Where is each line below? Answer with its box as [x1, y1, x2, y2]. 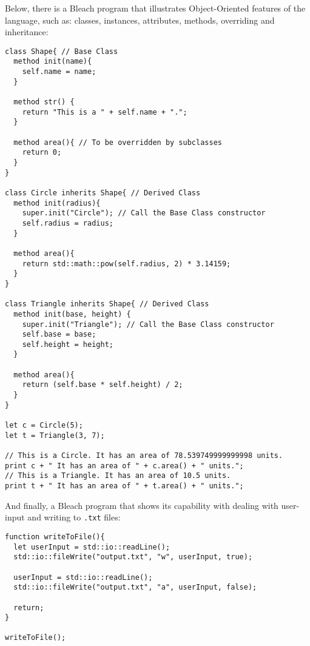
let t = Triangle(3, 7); [5, 431, 105, 440]
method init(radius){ [13, 198, 101, 207]
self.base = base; [22, 330, 96, 339]
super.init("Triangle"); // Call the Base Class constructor [22, 320, 274, 329]
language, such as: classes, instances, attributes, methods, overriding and [5, 13, 275, 26]
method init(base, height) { [13, 309, 131, 318]
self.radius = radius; [22, 218, 113, 227]
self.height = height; [22, 340, 113, 349]
